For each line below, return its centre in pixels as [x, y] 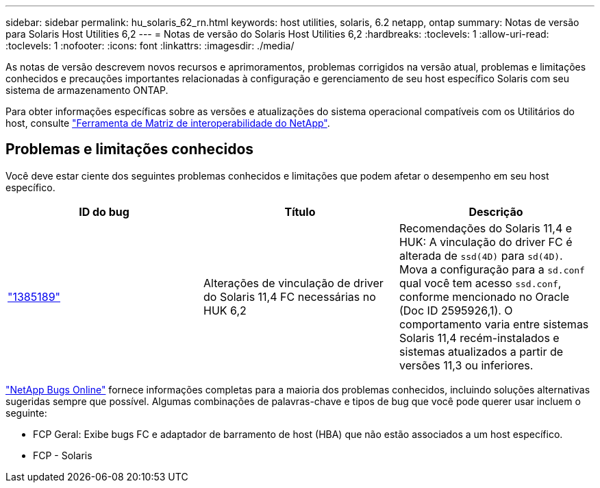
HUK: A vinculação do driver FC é [486, 242]
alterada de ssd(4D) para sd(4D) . [481, 255]
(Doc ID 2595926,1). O [456, 310]
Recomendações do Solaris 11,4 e [486, 228]
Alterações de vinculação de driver [293, 283]
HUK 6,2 [225, 310]
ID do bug [104, 211]
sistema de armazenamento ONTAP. [87, 90]
